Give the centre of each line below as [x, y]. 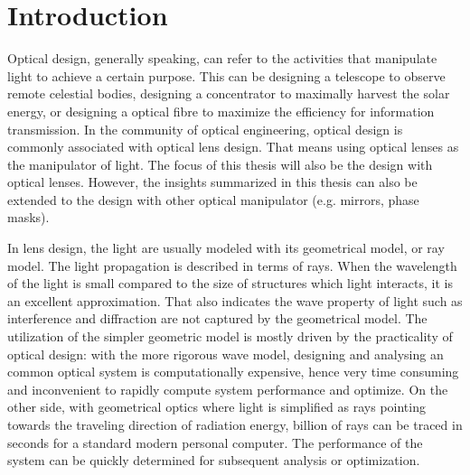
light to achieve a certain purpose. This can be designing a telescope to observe [226, 75]
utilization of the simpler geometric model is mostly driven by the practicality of [230, 336]
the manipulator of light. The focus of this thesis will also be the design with [220, 164]
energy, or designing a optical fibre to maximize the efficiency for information [221, 111]
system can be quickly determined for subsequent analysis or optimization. [214, 460]
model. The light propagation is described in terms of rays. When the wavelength [232, 265]
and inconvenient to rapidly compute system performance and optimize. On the [228, 389]
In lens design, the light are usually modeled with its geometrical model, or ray [226, 248]
